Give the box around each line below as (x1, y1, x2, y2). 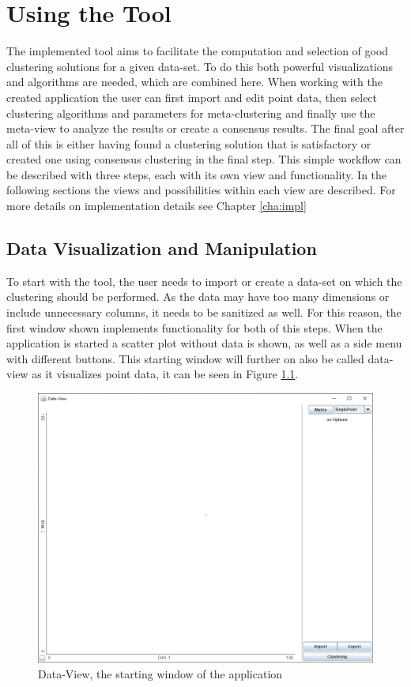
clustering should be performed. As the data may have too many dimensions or (6, 288, 390, 305)
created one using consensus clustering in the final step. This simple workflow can (6, 151, 402, 167)
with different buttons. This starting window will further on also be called (6, 350, 364, 366)
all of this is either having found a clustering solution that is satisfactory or (6, 135, 371, 152)
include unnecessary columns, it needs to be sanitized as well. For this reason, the (6, 304, 402, 321)
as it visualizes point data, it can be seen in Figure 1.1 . (32, 366, 299, 382)
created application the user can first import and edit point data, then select (6, 88, 378, 105)
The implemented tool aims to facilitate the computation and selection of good (6, 43, 389, 59)
